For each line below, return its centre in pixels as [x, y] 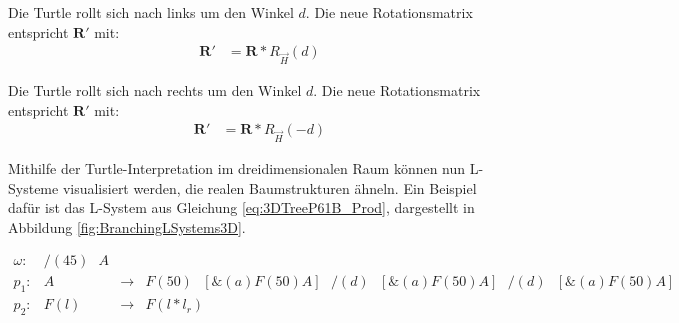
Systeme [33, 187]
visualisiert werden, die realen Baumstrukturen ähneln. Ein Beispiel [269, 187]
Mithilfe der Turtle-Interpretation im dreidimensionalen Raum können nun [237, 167]
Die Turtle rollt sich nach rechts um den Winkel [155, 89]
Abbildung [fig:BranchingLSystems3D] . [127, 226]
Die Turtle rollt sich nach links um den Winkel [151, 12]
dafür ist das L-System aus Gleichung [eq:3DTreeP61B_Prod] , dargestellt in [241, 207]
